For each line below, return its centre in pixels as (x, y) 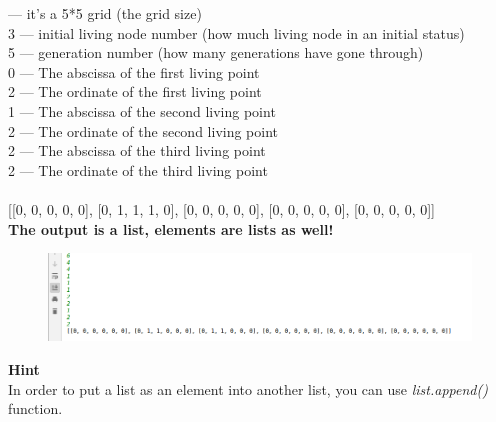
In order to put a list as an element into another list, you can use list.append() (248, 388)
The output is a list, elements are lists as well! (171, 228)
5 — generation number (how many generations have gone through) (216, 52)
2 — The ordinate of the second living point (143, 130)
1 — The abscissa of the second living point (142, 110)
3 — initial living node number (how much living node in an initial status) (236, 32)
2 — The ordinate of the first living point (135, 91)
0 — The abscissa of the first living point (134, 71)
